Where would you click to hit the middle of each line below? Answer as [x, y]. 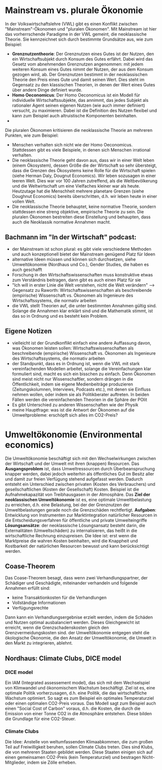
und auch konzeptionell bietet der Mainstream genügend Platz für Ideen [84, 254]
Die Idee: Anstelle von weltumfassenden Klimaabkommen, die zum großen [79, 742]
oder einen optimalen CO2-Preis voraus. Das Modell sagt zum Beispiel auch [81, 703]
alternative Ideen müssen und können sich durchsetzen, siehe [74, 259]
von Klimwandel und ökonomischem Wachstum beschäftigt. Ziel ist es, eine [80, 688]
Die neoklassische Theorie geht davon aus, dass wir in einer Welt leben [83, 160]
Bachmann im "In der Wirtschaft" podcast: [71, 237]
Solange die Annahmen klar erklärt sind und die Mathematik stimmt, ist [82, 311]
